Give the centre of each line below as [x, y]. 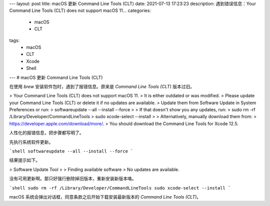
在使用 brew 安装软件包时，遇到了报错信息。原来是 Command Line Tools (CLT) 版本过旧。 [102, 86]
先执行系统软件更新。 [31, 142]
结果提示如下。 [24, 160]
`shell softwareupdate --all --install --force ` [71, 151]
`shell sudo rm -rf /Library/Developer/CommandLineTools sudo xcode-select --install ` [120, 188]
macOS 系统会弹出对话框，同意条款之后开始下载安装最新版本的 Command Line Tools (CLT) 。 [105, 197]
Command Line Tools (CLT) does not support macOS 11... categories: [80, 10]
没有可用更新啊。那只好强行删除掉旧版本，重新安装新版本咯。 [73, 179]
